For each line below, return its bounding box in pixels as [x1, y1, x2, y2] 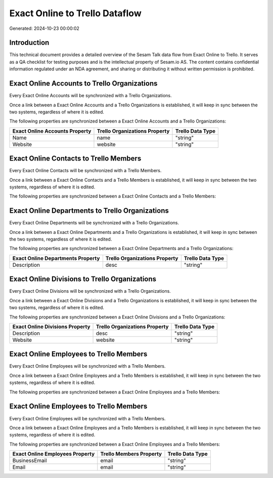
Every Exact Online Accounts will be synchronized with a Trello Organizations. [9, 93, 172, 99]
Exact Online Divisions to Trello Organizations [9, 275, 157, 284]
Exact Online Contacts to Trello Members [9, 154, 142, 163]
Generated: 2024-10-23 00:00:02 [9, 25, 79, 31]
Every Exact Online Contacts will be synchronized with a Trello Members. [9, 168, 162, 174]
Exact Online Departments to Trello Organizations [9, 207, 169, 215]
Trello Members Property [100, 451, 162, 458]
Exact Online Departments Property [12, 255, 100, 262]
